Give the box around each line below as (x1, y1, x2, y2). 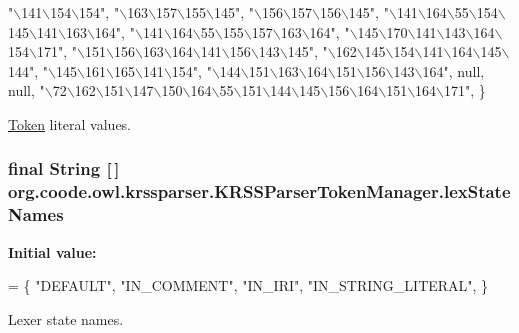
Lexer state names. (8, 308, 124, 329)
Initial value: (8, 241, 97, 262)
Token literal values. (8, 113, 132, 134)
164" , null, (422, 60, 485, 81)
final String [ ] (8, 156, 120, 181)
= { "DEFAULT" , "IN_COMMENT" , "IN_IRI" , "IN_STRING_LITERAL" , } (8, 275, 489, 296)
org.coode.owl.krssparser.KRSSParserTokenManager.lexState (8, 179, 511, 204)
